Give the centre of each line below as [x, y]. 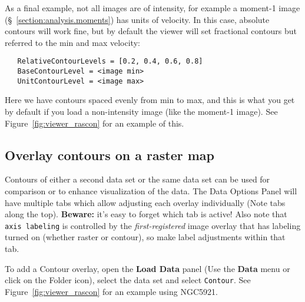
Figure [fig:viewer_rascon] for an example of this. [95, 123]
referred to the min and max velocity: [72, 42]
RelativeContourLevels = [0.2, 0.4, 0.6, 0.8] [110, 62]
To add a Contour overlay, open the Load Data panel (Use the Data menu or [147, 268]
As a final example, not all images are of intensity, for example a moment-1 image [152, 8]
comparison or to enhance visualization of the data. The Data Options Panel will [151, 190]
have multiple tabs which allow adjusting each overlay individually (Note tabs [145, 202]
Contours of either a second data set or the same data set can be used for [137, 179]
